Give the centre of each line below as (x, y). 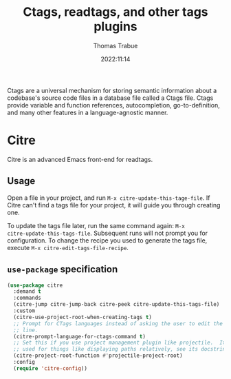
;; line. (26, 330)
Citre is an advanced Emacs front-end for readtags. (80, 159)
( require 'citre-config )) (51, 368)
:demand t (27, 291)
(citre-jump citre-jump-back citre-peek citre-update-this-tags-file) (117, 305)
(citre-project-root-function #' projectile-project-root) (98, 356)
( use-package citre (35, 285)
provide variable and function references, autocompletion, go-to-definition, (113, 105)
